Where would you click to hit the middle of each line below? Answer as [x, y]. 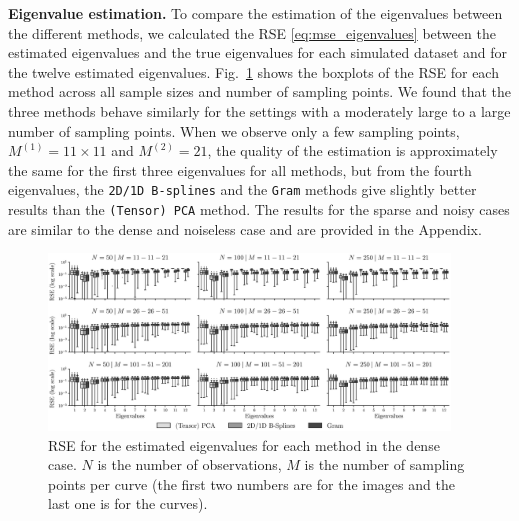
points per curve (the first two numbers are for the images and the [251, 483]
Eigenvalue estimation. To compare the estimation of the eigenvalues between [255, 13]
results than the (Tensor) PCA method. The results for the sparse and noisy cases [259, 209]
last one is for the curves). [128, 503]
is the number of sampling [384, 464]
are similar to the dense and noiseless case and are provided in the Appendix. [245, 228]
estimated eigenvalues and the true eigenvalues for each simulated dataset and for [258, 52]
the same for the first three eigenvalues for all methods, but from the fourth [240, 169]
